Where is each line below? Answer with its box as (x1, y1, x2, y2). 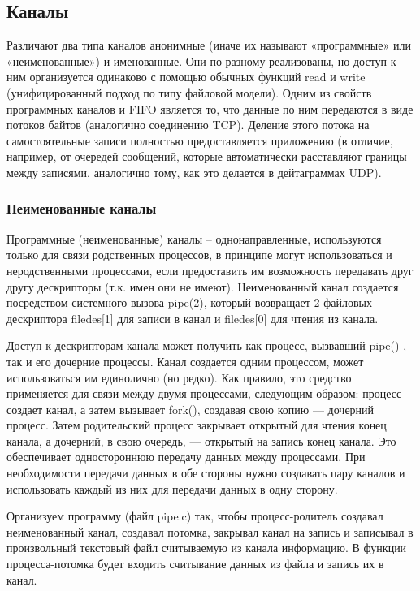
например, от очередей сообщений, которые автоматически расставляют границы (6, 148, 407, 165)
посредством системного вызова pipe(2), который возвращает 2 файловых (6, 294, 372, 311)
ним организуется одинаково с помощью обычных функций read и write (6, 68, 366, 85)
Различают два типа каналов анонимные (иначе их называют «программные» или (6, 37, 411, 54)
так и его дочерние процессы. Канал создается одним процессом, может (6, 352, 364, 369)
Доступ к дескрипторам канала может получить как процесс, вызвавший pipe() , (6, 337, 407, 354)
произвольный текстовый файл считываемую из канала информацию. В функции (6, 539, 407, 556)
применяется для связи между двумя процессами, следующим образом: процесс (6, 385, 402, 402)
